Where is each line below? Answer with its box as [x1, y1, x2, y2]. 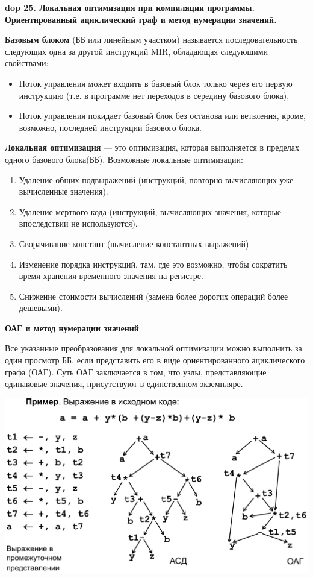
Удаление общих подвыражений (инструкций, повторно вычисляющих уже [19, 173, 294, 186]
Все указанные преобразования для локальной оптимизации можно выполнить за [5, 342, 302, 354]
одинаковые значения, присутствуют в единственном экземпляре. [5, 377, 243, 390]
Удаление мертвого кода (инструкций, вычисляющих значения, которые [19, 205, 282, 218]
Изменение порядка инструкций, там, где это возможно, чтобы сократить [19, 257, 288, 270]
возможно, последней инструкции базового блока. [19, 121, 202, 133]
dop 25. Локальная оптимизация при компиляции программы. [5, 1, 255, 13]
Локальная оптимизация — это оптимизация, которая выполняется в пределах [5, 141, 299, 154]
